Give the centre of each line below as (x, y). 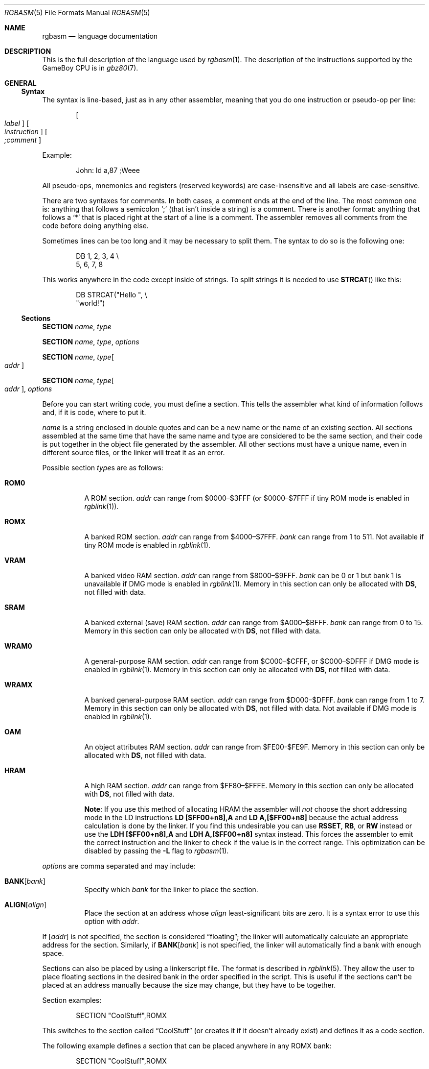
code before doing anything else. (95, 226)
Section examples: (72, 1000)
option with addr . (112, 921)
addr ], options (28, 389)
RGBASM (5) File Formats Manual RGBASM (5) (77, 12)
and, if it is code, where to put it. (94, 412)
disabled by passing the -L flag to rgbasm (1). (157, 851)
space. (53, 953)
